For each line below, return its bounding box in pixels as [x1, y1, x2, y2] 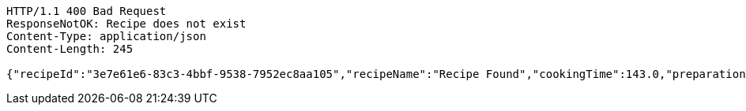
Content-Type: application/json [6, 30, 206, 43]
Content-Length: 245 [6, 43, 134, 55]
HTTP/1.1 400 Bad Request [6, 5, 167, 17]
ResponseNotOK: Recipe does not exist [6, 17, 247, 30]
